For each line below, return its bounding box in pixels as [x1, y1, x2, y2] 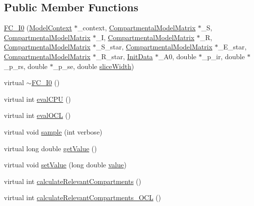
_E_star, [218, 42, 247, 52]
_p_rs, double [4, 61, 48, 71]
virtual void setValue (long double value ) [4, 160, 127, 170]
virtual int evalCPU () [4, 93, 71, 104]
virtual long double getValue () [4, 143, 97, 153]
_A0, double [158, 51, 197, 61]
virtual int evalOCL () [4, 110, 71, 120]
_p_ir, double [202, 51, 245, 61]
